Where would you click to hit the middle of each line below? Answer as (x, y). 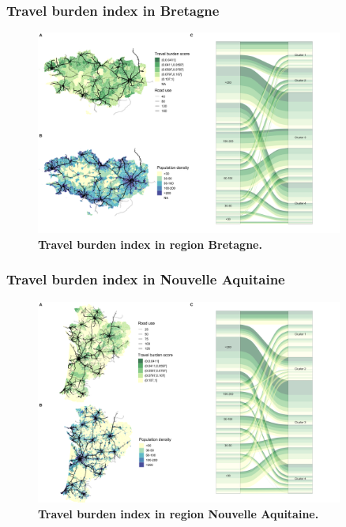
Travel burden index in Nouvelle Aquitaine (146, 279)
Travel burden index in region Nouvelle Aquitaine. (179, 513)
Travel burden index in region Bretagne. (150, 244)
